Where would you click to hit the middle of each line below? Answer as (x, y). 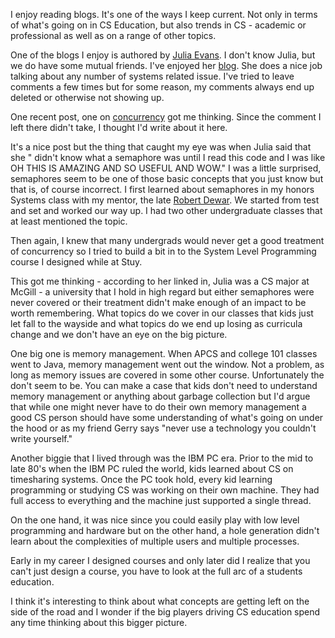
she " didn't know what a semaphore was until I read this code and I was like (168, 157)
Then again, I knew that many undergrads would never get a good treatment (167, 240)
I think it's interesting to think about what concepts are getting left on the (160, 601)
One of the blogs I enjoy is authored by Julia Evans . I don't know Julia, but (163, 55)
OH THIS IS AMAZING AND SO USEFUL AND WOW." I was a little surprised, (166, 168)
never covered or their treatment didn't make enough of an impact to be (158, 302)
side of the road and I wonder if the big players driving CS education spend (165, 612)
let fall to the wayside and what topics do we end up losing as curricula (156, 323)
